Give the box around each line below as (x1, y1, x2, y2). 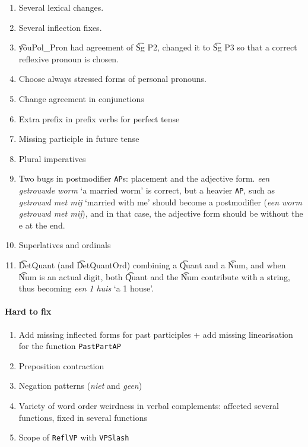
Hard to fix (5, 305, 52, 318)
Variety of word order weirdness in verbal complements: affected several (18, 400, 279, 412)
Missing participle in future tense (18, 132, 139, 145)
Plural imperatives (18, 152, 86, 164)
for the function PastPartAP (18, 340, 121, 352)
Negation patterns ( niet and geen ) (18, 379, 142, 392)
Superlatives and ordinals (18, 239, 111, 251)
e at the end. (18, 218, 65, 231)
